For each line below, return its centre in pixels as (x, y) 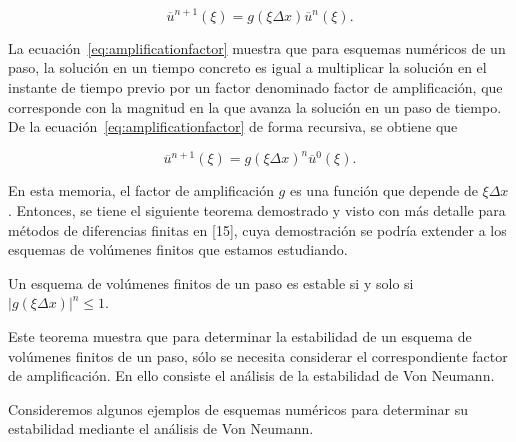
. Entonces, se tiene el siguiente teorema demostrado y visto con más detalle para (257, 210)
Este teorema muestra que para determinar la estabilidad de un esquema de (240, 335)
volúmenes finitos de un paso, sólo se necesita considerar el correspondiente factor (258, 355)
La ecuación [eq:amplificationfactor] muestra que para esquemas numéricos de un (257, 47)
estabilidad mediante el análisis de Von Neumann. (161, 428)
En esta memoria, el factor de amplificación (141, 190)
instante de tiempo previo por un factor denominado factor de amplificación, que (255, 86)
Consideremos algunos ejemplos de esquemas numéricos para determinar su (238, 408)
